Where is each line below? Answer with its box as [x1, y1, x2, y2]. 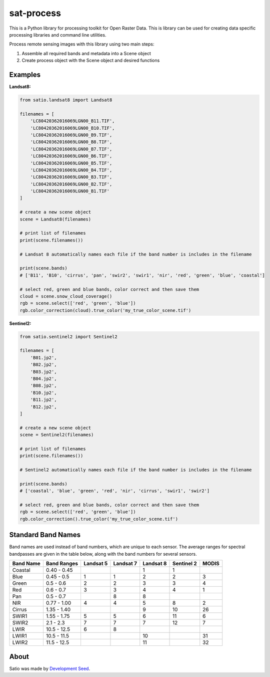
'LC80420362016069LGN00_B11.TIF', [30, 118, 115, 124]
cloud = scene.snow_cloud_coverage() [19, 293, 112, 299]
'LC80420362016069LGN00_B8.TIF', [30, 139, 112, 145]
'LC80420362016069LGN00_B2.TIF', [30, 181, 112, 187]
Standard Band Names [9, 531, 81, 539]
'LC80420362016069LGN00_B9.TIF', [30, 132, 112, 138]
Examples [9, 70, 41, 79]
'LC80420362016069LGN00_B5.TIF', [30, 160, 112, 166]
